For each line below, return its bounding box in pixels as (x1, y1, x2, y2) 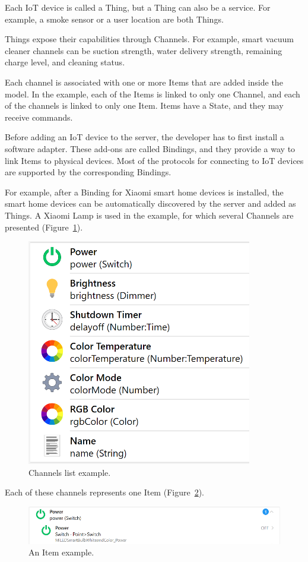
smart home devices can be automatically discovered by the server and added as (5, 197, 296, 210)
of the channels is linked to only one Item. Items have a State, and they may (5, 99, 284, 112)
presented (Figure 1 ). (5, 220, 83, 233)
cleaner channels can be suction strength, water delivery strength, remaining (5, 44, 282, 56)
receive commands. (5, 110, 73, 123)
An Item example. (28, 546, 94, 558)
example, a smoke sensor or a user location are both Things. (5, 12, 224, 25)
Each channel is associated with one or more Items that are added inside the (5, 75, 283, 88)
